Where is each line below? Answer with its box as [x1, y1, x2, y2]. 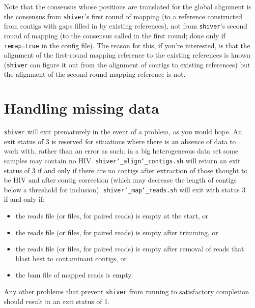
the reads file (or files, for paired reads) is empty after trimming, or [15, 227, 218, 237]
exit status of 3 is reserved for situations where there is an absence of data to [4, 136, 236, 146]
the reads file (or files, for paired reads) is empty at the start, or [15, 211, 209, 221]
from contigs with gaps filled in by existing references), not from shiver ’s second [4, 21, 248, 31]
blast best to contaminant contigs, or [15, 253, 127, 263]
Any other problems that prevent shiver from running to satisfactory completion [4, 286, 249, 297]
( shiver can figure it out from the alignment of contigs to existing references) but [4, 59, 251, 69]
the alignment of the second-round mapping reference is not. [4, 69, 186, 79]
